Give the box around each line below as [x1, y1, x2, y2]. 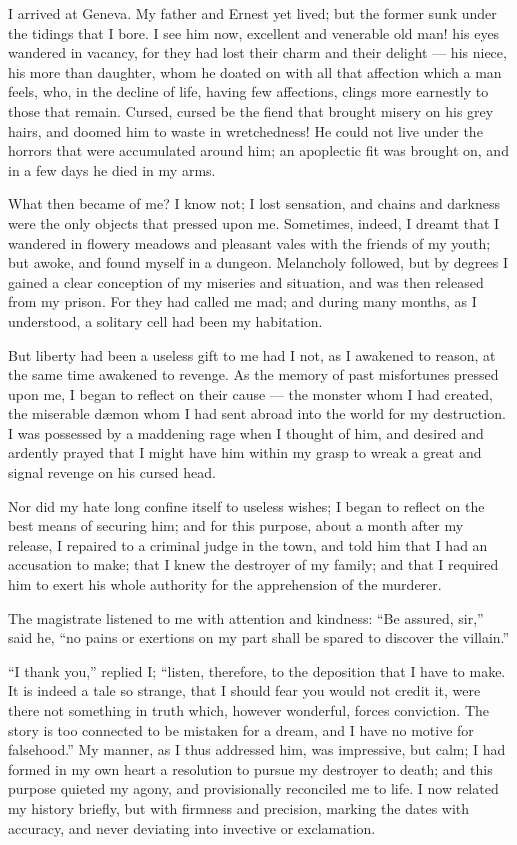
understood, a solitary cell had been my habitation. [8, 310, 323, 331]
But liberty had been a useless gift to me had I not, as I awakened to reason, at [8, 344, 496, 365]
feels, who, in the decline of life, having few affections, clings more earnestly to [8, 81, 489, 102]
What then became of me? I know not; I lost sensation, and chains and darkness [8, 193, 501, 214]
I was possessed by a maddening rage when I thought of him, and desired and [8, 422, 484, 443]
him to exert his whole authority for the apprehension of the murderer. [8, 574, 442, 595]
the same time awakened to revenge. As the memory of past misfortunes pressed [8, 364, 499, 385]
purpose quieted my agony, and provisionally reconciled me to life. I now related [8, 778, 499, 799]
